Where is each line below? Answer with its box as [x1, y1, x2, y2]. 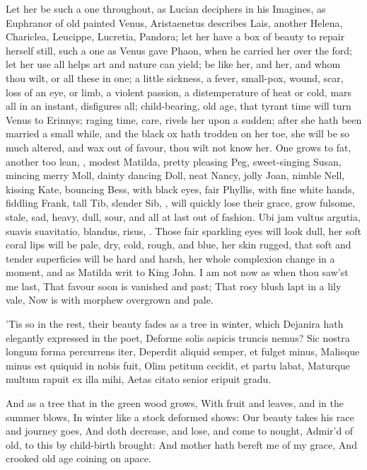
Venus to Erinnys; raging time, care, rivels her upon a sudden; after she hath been [6, 112, 362, 127]
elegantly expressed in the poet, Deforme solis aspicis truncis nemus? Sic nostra [6, 330, 350, 345]
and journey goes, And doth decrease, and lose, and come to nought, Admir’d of [6, 423, 354, 438]
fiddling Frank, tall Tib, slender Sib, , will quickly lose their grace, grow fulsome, [6, 195, 356, 210]
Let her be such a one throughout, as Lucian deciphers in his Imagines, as [6, 1, 326, 16]
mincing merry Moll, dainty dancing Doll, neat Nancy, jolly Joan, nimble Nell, [6, 168, 345, 183]
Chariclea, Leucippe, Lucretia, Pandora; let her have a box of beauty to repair [6, 29, 345, 44]
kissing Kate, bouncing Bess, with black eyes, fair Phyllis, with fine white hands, [6, 181, 355, 196]
